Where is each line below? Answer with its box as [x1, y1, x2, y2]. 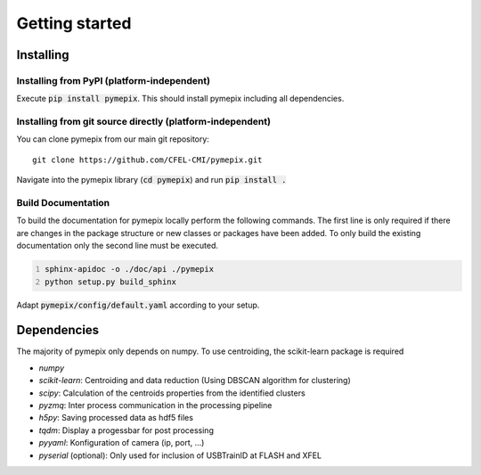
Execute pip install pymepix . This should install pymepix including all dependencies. [16, 94, 345, 104]
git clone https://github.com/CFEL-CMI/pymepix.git [32, 154, 263, 165]
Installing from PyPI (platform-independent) [16, 74, 211, 86]
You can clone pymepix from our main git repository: [16, 134, 209, 144]
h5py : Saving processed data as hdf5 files [38, 413, 193, 423]
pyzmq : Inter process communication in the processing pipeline [38, 399, 273, 410]
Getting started [16, 13, 132, 33]
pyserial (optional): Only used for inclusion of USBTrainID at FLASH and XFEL [38, 450, 322, 461]
